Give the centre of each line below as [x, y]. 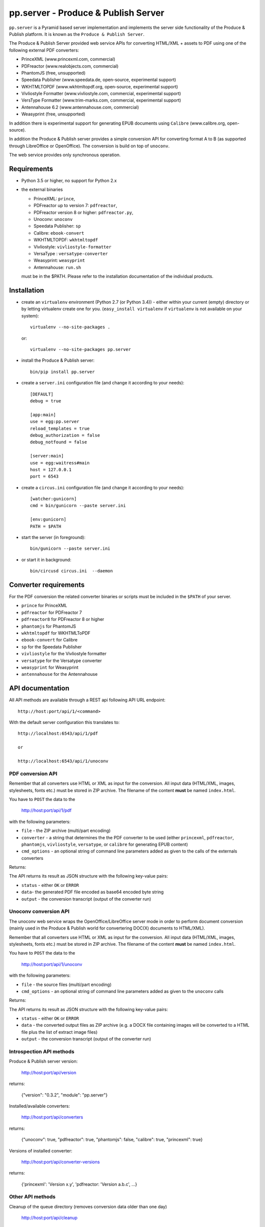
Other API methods [32, 1197]
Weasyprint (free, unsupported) [53, 114]
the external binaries [42, 189]
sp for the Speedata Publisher [52, 647]
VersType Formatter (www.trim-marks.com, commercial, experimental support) [101, 100]
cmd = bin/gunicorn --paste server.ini [78, 506]
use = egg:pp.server [55, 422]
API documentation [39, 688]
